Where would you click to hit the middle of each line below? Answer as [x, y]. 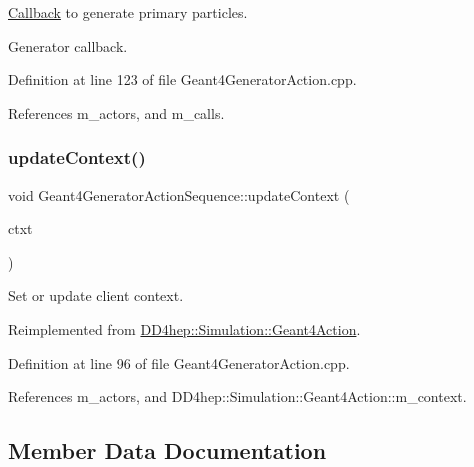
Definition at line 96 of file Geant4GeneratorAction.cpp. [179, 362]
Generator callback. [68, 45]
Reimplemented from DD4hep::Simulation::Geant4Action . [184, 328]
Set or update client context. [96, 295]
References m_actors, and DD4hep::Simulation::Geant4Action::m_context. [237, 396]
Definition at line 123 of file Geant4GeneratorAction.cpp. [182, 79]
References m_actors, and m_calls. [116, 112]
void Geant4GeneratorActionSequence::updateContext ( [179, 194]
